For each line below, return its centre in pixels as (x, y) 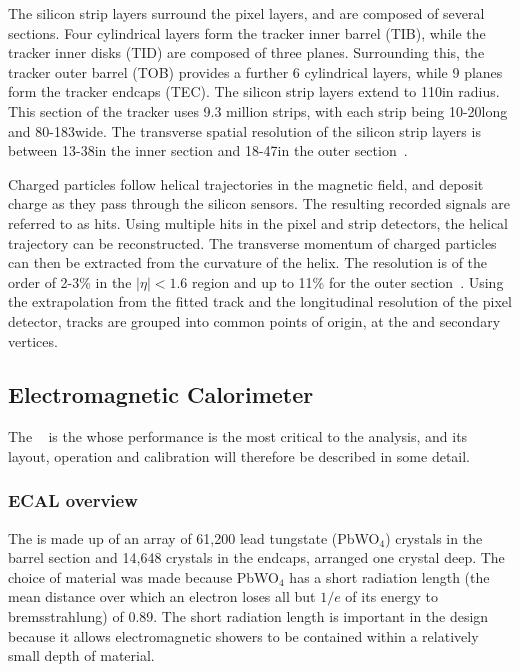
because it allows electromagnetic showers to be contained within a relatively (243, 635)
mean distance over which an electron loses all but (162, 596)
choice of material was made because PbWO (144, 576)
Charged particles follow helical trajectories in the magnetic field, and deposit (246, 183)
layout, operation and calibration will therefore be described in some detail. (239, 455)
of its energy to (392, 596)
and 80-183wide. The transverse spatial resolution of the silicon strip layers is (244, 130)
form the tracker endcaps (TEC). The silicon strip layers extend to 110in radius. (254, 91)
